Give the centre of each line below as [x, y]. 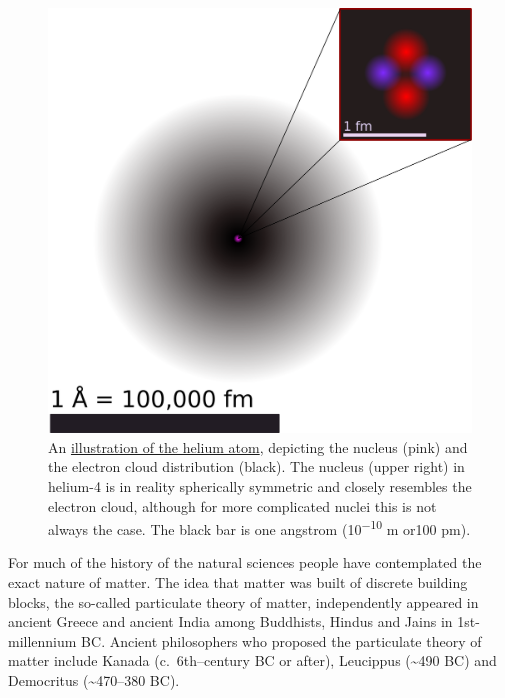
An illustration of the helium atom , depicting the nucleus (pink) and [258, 446]
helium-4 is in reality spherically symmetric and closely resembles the [260, 486]
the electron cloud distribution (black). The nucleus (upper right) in [256, 466]
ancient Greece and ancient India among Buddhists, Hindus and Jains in [230, 621]
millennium [42, 640]
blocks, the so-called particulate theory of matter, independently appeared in [243, 601]
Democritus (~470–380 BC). [94, 680]
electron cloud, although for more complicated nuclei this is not [242, 505]
